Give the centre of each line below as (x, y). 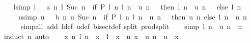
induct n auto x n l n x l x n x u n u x (91, 36)
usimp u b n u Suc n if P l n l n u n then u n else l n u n (132, 16)
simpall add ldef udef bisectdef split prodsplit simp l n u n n (131, 26)
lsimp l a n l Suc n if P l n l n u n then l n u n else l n (127, 6)
